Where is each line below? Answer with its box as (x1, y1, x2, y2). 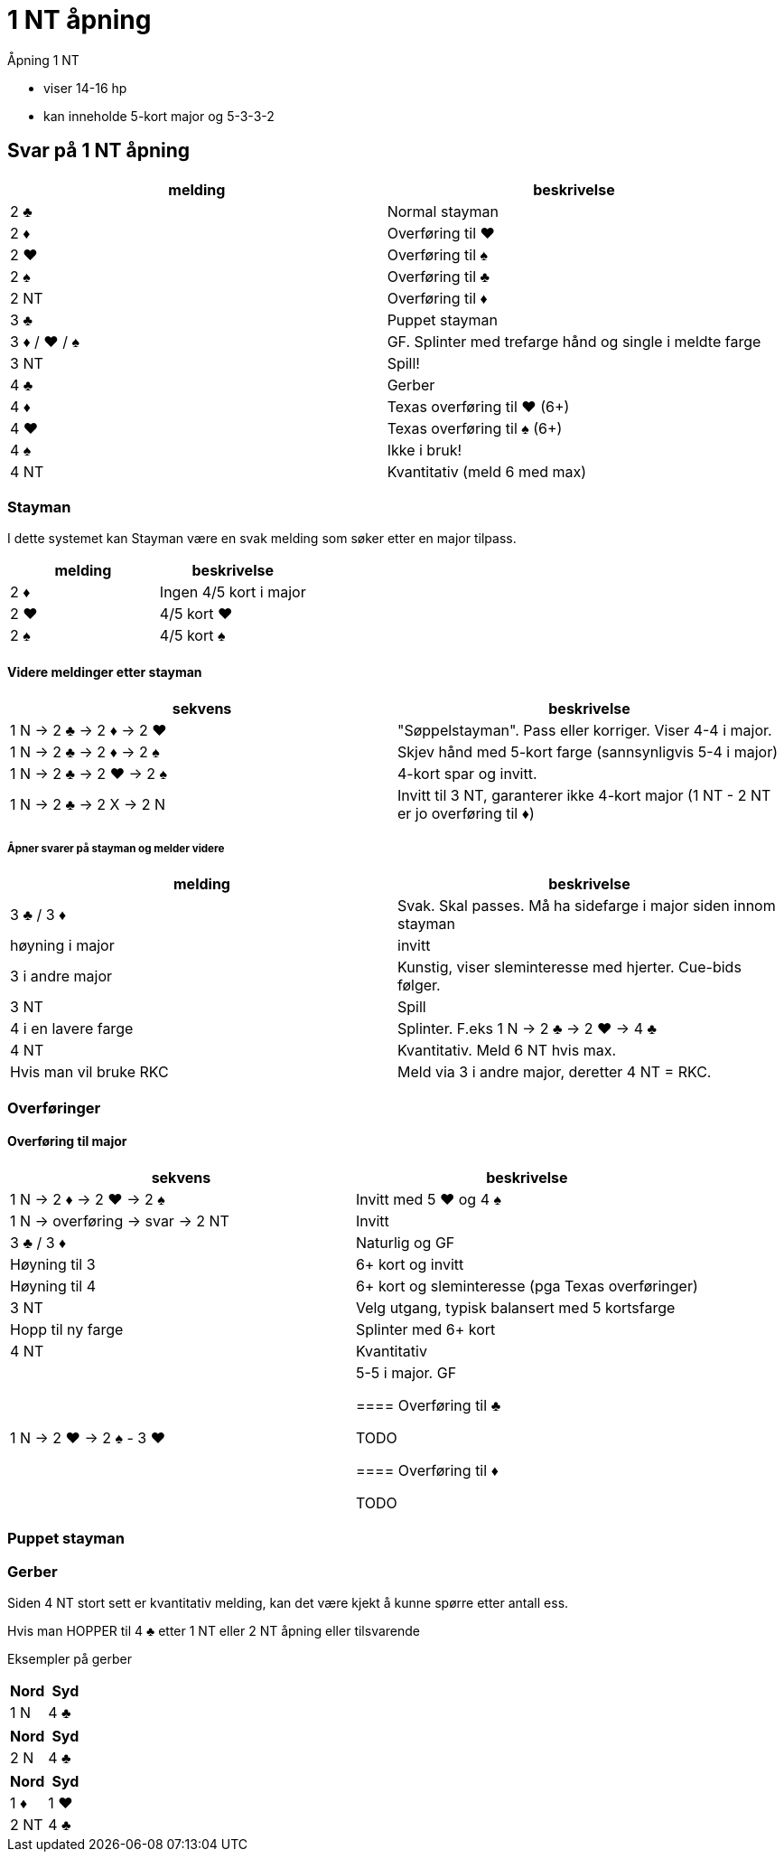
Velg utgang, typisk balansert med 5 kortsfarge (355, 1298, 676, 1317)
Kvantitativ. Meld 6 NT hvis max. (397, 1041, 617, 1060)
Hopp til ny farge (10, 1319, 124, 1338)
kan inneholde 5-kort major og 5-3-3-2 (43, 108, 275, 124)
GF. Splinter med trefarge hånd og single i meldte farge (387, 332, 761, 351)
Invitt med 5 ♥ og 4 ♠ (355, 1189, 501, 1208)
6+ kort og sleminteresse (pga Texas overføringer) (355, 1276, 698, 1295)
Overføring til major (7, 1133, 127, 1150)
